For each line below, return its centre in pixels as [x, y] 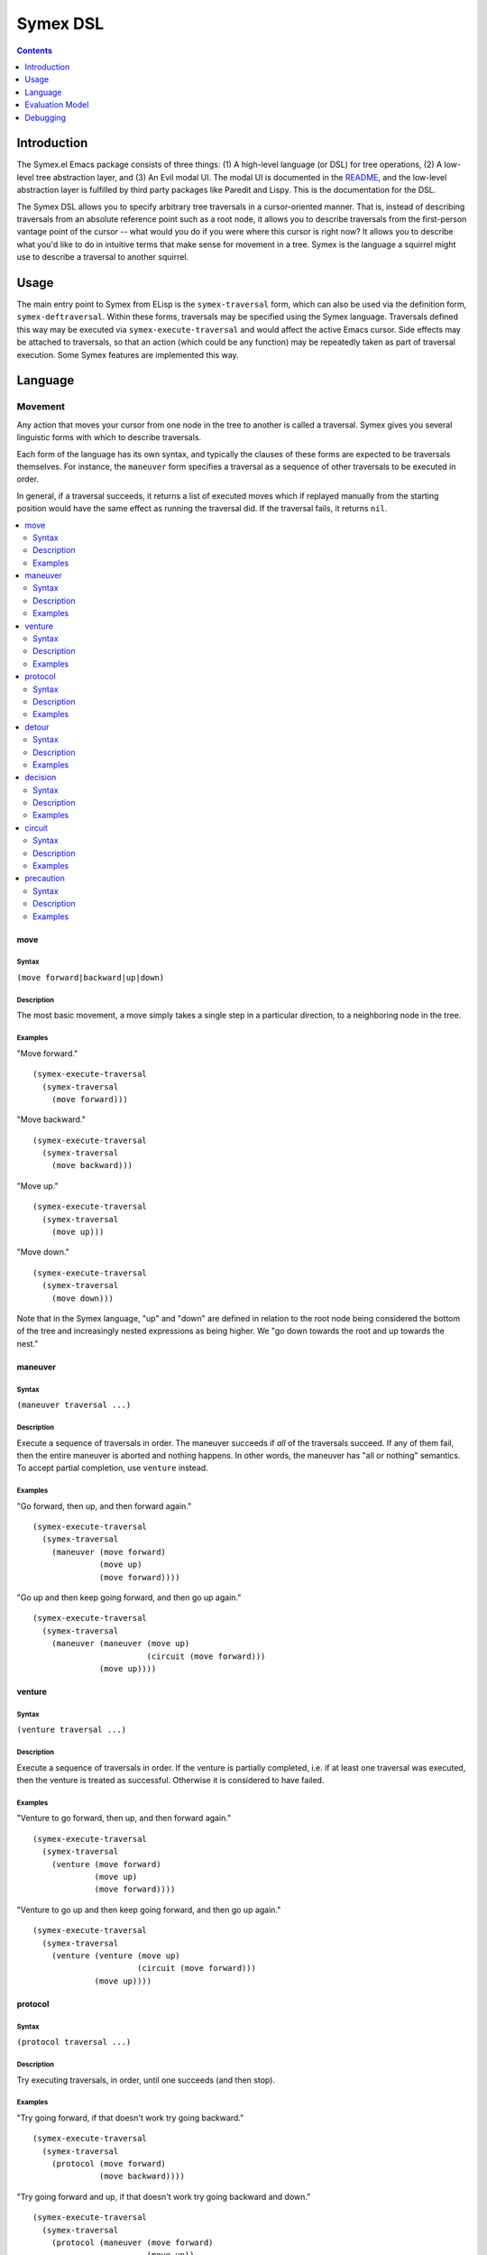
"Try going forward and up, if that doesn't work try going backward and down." [164, 2196]
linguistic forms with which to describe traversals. [109, 437]
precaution [45, 879]
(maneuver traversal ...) [74, 1405]
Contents [35, 51]
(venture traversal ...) [71, 1730]
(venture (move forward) [106, 1864]
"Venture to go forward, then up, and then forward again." [124, 1818]
